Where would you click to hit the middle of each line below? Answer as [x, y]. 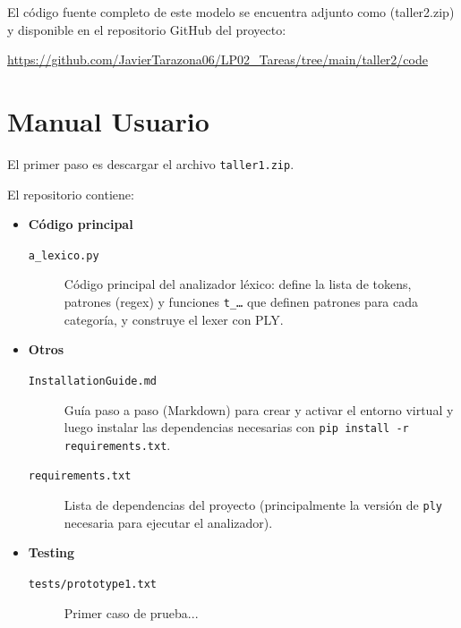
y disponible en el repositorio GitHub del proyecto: [147, 29]
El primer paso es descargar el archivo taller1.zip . [151, 163]
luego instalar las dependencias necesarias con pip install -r [236, 427]
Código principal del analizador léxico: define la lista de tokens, [238, 284]
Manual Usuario [108, 120]
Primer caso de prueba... [131, 612]
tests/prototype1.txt [92, 584]
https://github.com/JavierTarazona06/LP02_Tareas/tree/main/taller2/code [218, 59]
